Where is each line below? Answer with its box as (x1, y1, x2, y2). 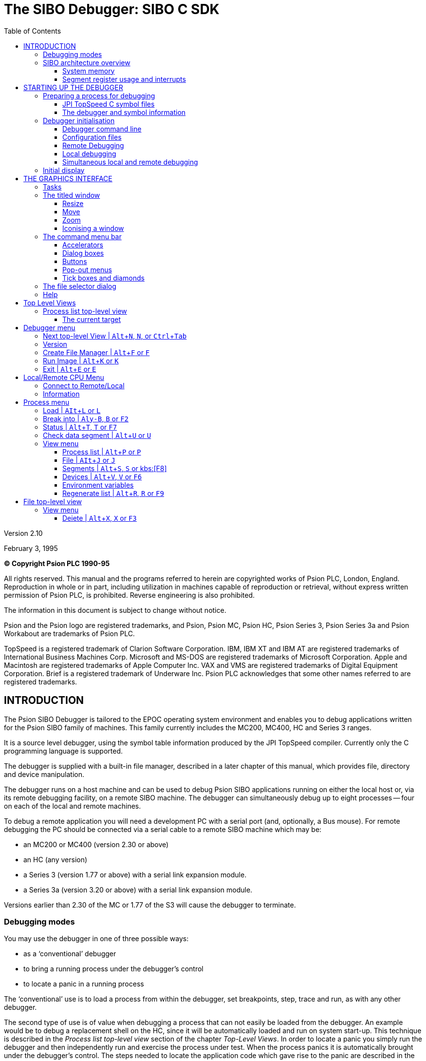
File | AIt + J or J (62, 455, 115, 464)
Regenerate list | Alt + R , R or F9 (62, 489, 164, 497)
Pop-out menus (62, 265, 112, 274)
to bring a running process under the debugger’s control (23, 965, 204, 973)
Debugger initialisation (43, 116, 115, 125)
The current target (62, 315, 121, 323)
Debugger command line (62, 124, 142, 133)
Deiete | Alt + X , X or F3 (62, 513, 137, 522)
